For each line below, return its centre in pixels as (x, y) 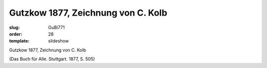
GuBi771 (57, 27)
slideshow (59, 41)
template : (19, 41)
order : (16, 34)
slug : (14, 27)
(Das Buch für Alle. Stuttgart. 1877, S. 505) (52, 59)
